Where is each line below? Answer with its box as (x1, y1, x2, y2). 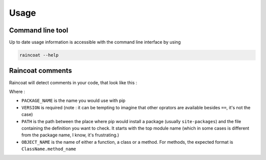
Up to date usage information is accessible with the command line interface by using (9, 39, 181, 45)
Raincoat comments (9, 66, 72, 75)
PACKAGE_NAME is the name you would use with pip (21, 97, 126, 103)
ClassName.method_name (21, 146, 76, 152)
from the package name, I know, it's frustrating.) (21, 132, 119, 138)
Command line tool (9, 26, 68, 34)
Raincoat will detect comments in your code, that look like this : (9, 79, 137, 86)
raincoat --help (19, 52, 59, 58)
